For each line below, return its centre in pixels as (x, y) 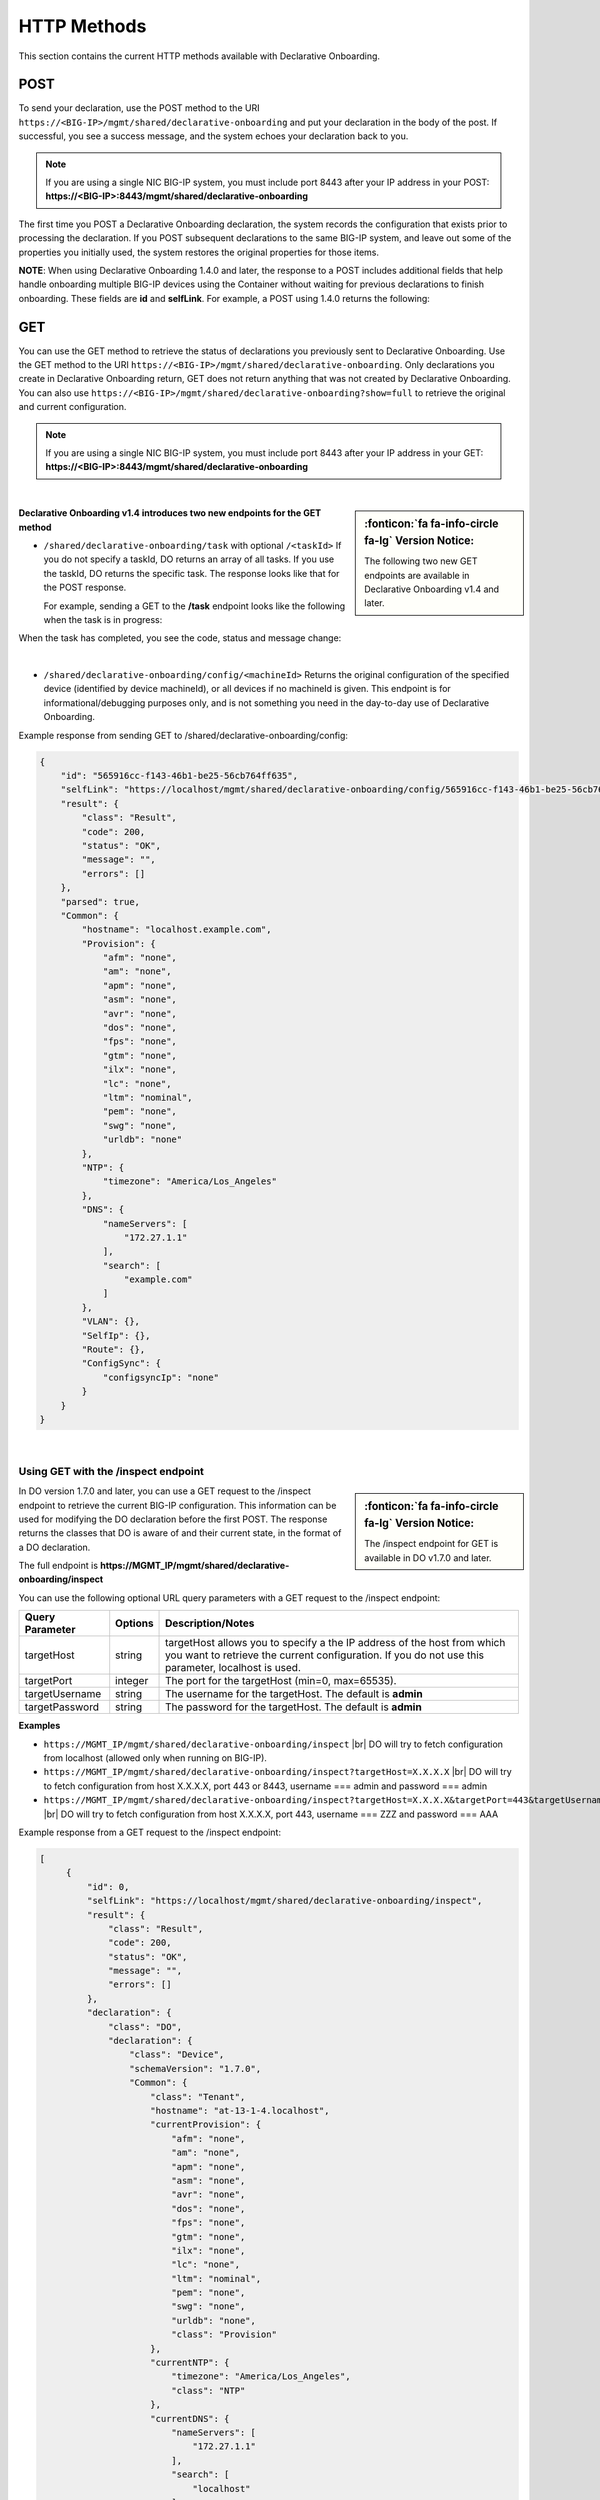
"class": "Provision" (224, 2334)
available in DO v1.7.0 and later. (428, 1557)
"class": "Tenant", (198, 2096)
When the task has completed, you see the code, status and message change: (180, 638)
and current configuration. (72, 407)
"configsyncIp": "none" (161, 1377)
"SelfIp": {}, (116, 1335)
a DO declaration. (54, 1547)
